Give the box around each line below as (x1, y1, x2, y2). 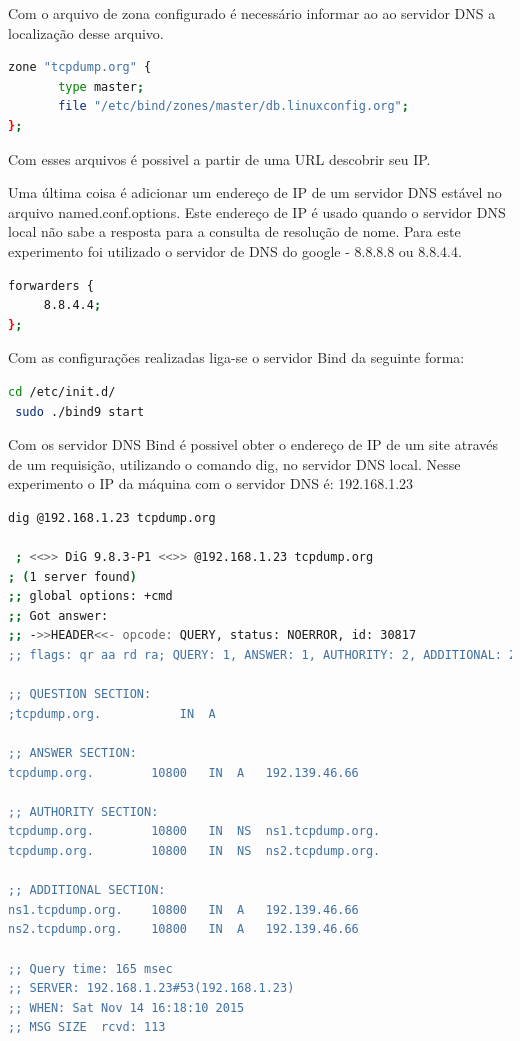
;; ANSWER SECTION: (8, 746, 137, 760)
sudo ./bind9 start (15, 404, 145, 419)
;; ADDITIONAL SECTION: (8, 883, 166, 898)
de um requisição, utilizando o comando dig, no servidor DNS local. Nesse (8, 453, 461, 474)
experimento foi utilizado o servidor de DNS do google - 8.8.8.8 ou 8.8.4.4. (8, 240, 462, 261)
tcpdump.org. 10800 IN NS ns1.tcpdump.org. (8, 824, 381, 839)
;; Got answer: (8, 608, 109, 623)
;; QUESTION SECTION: (8, 687, 152, 702)
